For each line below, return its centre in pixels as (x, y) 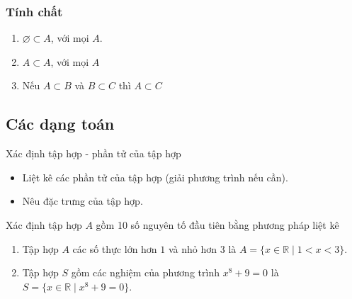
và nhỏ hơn (193, 248)
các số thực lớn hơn (115, 248)
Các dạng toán (60, 124)
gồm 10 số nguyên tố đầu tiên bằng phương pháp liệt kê (217, 224)
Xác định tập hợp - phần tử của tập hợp (93, 153)
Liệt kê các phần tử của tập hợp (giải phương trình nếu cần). (155, 177)
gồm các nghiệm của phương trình (145, 272)
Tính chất (34, 11)
